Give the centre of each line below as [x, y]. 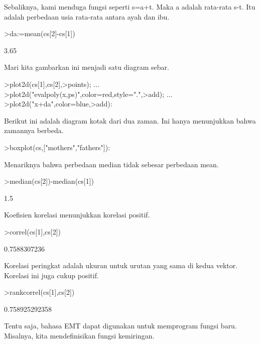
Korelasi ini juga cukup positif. [51, 275]
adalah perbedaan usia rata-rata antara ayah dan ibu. [87, 16]
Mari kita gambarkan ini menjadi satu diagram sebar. [87, 67]
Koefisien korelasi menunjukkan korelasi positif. [77, 215]
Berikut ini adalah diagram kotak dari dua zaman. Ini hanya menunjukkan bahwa [130, 120]
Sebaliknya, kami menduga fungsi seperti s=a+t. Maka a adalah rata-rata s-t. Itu [130, 7]
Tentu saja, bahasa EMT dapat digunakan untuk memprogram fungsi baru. [120, 326]
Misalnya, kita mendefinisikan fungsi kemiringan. [79, 336]
